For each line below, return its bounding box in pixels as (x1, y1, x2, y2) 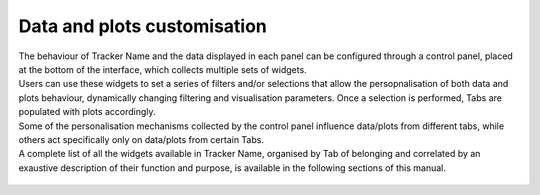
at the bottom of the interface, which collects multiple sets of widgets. (18, 63, 307, 75)
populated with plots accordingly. (18, 106, 156, 118)
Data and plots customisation (18, 15, 267, 37)
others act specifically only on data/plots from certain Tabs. (18, 133, 265, 145)
